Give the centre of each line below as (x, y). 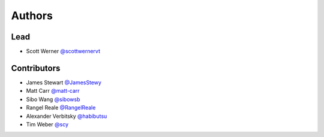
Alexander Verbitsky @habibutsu (67, 116)
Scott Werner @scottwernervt (63, 51)
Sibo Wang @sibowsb (53, 99)
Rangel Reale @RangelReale (61, 108)
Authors (32, 16)
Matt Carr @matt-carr (53, 91)
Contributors (36, 68)
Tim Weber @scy (47, 124)
